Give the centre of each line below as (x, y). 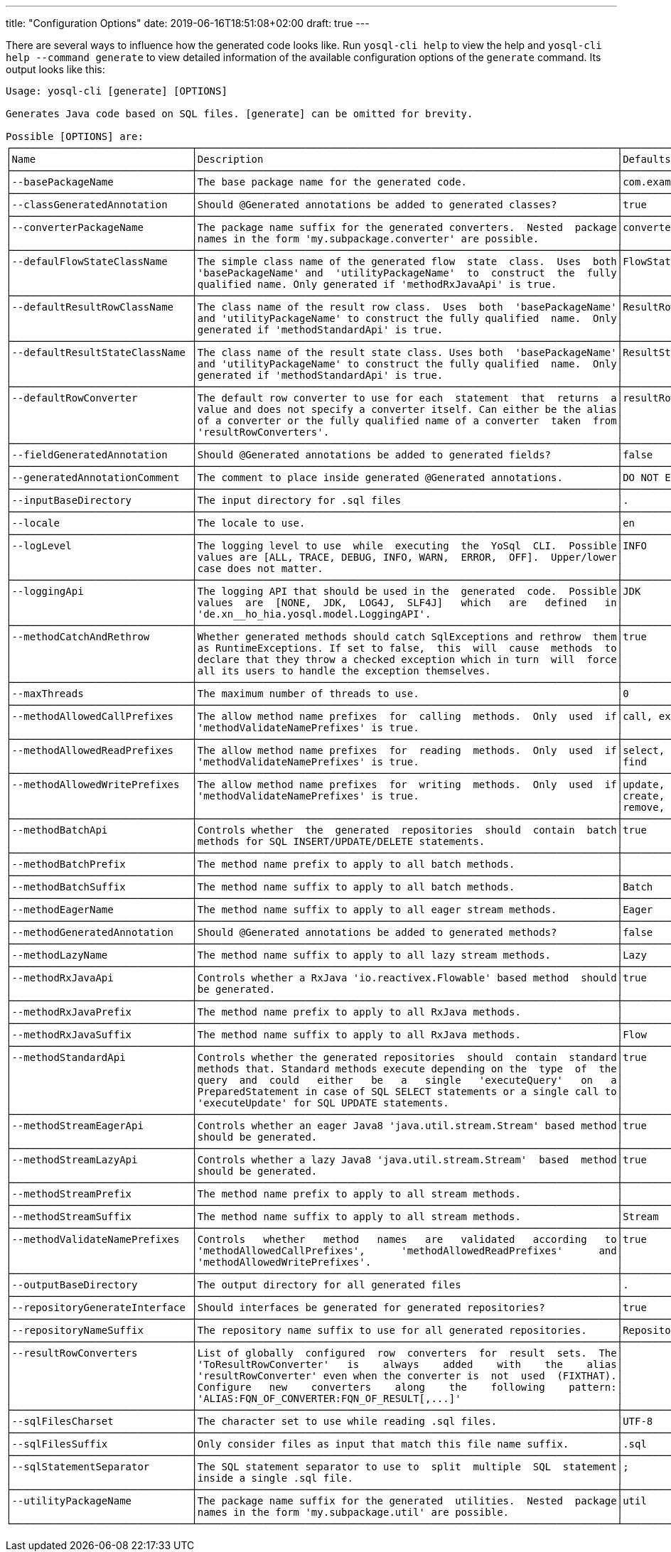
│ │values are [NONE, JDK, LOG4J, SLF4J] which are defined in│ (315, 603)
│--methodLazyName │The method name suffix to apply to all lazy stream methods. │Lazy (326, 955)
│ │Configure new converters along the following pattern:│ (315, 1387)
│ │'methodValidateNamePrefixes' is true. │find (326, 762)
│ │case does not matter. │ (315, 568)
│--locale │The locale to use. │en (321, 523)
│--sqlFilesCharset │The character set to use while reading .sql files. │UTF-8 (329, 1421)
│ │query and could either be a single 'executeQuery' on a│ (315, 1080)
